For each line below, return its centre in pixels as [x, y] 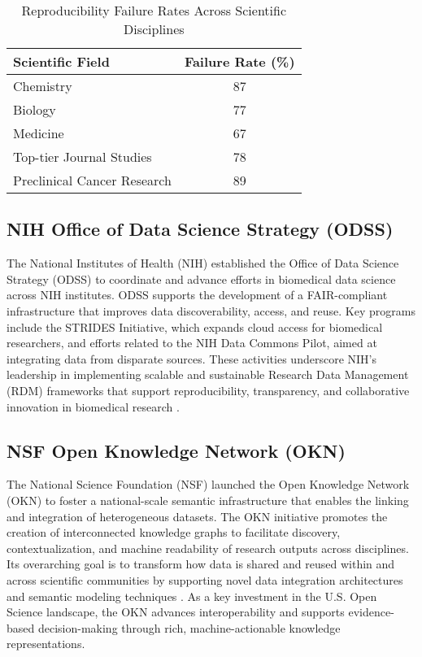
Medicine [39, 133]
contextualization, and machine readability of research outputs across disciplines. [208, 548]
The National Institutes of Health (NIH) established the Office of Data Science [203, 263]
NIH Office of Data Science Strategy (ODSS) [200, 229]
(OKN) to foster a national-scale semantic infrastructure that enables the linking [208, 500]
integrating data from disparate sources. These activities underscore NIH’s [191, 358]
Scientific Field [61, 61]
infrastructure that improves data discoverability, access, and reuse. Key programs [211, 310]
